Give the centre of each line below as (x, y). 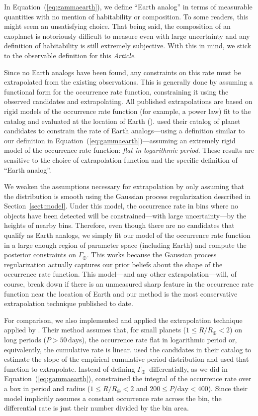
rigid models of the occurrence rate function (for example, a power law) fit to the (128, 111)
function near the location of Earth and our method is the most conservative (121, 293)
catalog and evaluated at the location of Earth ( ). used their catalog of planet (122, 121)
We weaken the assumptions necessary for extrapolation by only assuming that (124, 186)
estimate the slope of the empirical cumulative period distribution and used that (127, 359)
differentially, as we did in (188, 368)
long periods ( (25, 339)
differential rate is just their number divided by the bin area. (96, 408)
